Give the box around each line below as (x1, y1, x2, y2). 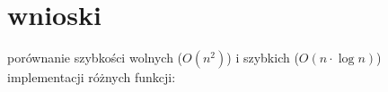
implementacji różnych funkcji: (7, 68, 176, 87)
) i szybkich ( (226, 48, 299, 67)
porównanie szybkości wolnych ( (7, 48, 183, 67)
